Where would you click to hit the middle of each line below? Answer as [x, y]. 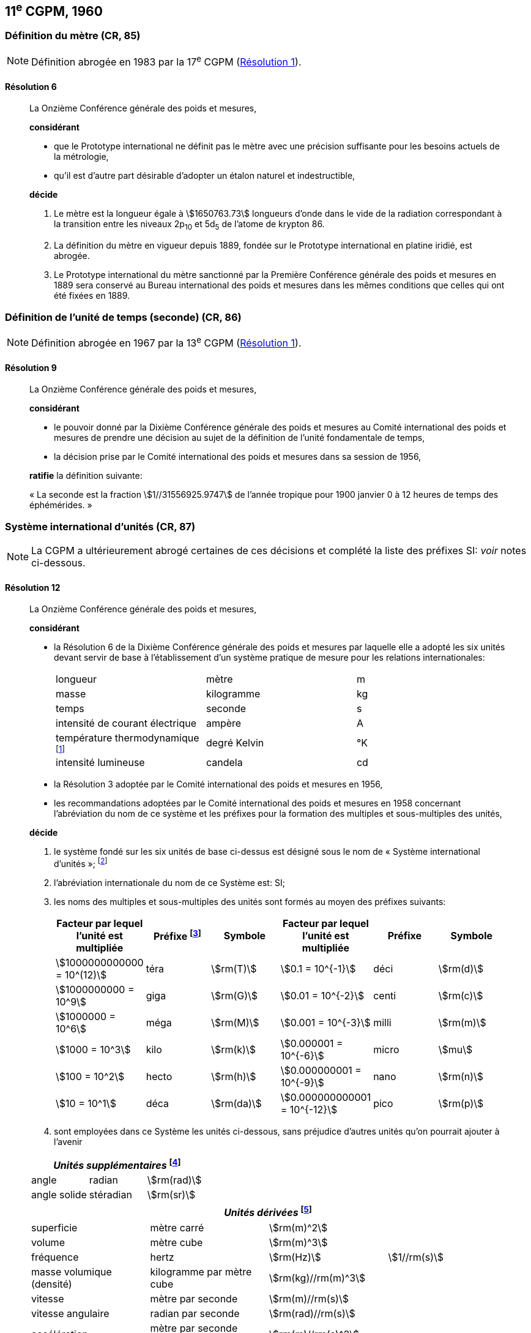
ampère [224, 723]
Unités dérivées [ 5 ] [268, 1212]
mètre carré [177, 1227]
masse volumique [72, 1271]
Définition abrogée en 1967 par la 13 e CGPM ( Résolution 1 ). [166, 342]
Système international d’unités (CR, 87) [100, 526]
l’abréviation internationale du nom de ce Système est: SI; [169, 883]
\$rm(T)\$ [234, 969]
